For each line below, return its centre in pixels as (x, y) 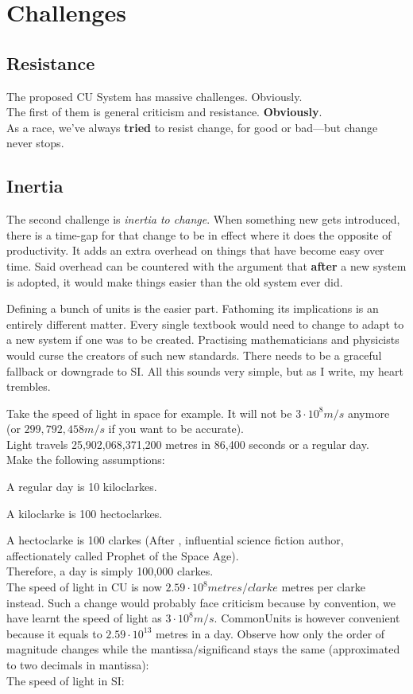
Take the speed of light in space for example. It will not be (149, 413)
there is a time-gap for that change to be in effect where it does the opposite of (199, 234)
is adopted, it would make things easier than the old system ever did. (175, 281)
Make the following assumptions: (86, 460)
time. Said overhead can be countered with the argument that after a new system (206, 265)
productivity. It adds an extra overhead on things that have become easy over (195, 250)
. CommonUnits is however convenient (307, 618)
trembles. (29, 386)
